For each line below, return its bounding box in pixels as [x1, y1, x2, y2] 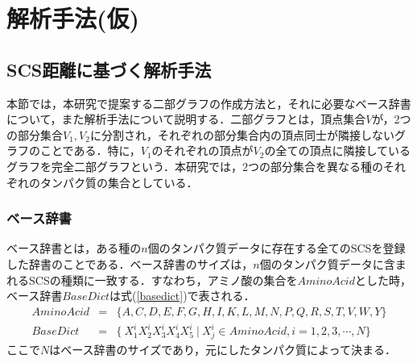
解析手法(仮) [6, 2, 140, 35]
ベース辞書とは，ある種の [6, 240, 142, 257]
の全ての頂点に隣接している [264, 142, 411, 159]
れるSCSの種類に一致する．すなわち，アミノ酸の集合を [6, 271, 298, 288]
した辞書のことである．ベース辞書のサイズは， [6, 255, 254, 272]
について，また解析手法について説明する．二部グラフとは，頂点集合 [6, 111, 366, 127]
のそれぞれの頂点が [151, 142, 254, 159]
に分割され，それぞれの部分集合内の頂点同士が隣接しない [89, 126, 394, 143]
